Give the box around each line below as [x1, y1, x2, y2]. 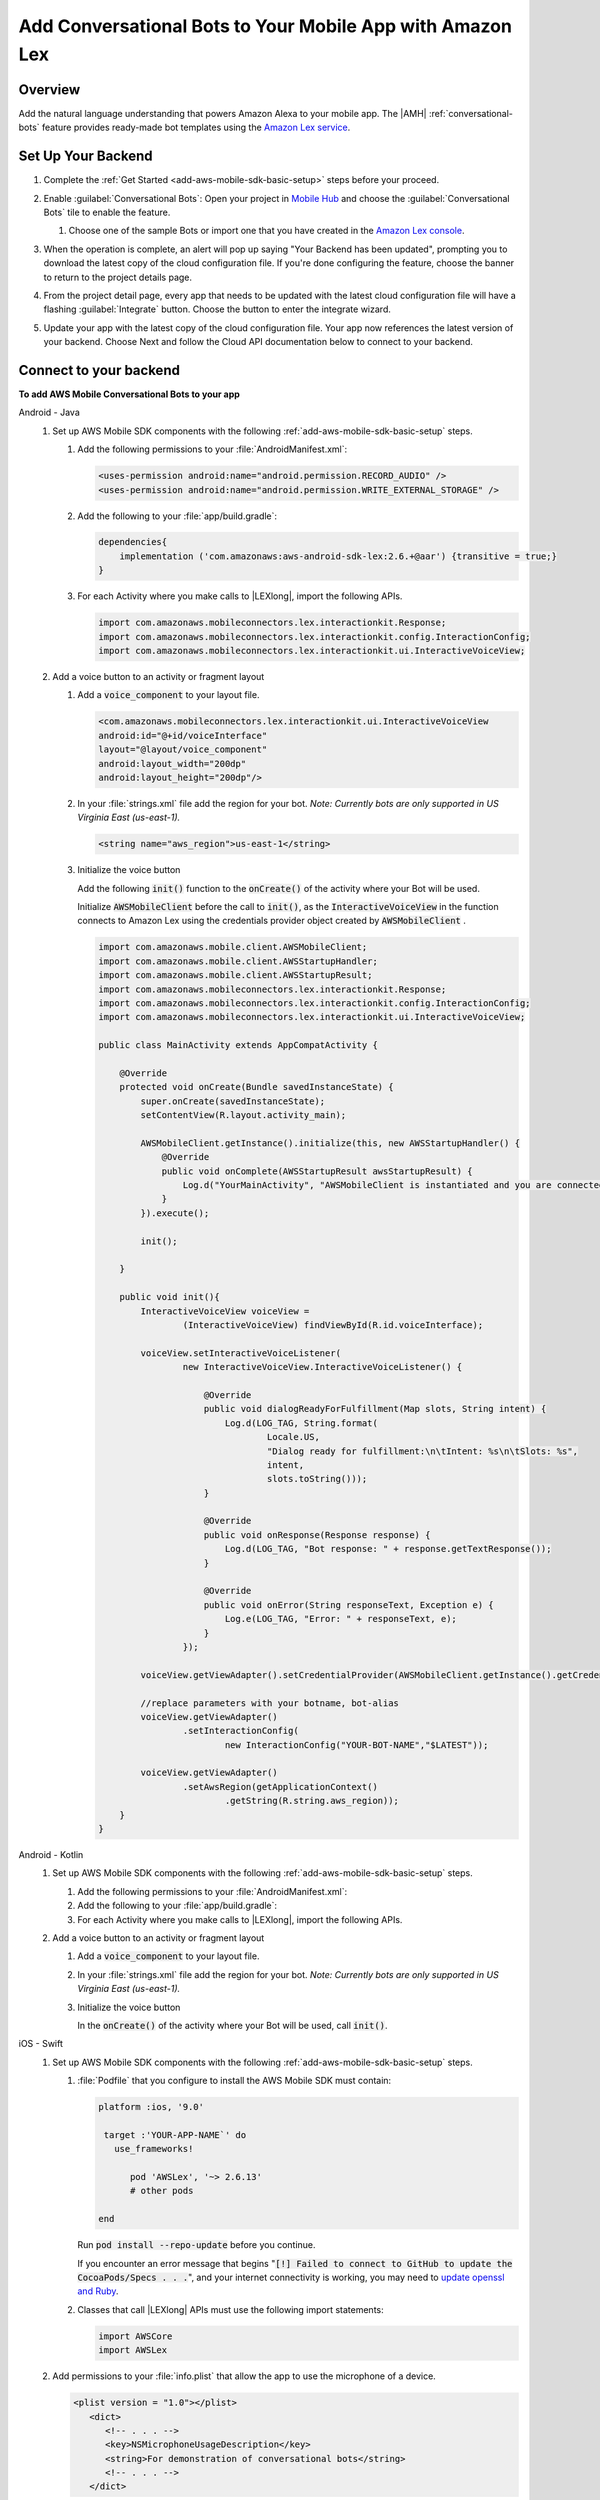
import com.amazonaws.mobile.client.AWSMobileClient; [98, 941, 368, 953]
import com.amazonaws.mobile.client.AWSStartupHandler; [98, 955, 379, 967]
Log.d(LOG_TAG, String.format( [224, 1417, 379, 1429]
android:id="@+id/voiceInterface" [98, 730, 268, 741]
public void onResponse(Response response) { [203, 1529, 431, 1540]
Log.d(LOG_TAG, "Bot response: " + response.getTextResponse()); [224, 1543, 552, 1555]
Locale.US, [266, 1431, 320, 1443]
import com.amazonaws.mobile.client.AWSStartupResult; [98, 970, 373, 981]
